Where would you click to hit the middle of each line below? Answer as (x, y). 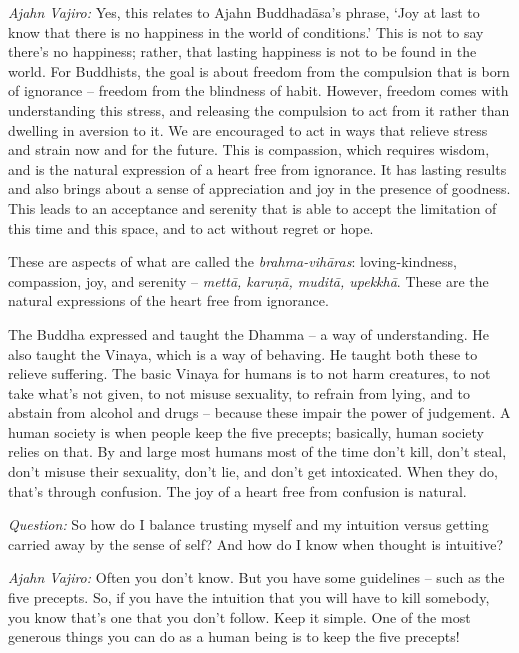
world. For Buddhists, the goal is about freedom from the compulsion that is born (259, 70)
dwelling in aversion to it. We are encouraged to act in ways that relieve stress (248, 129)
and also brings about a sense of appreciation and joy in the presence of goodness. (259, 188)
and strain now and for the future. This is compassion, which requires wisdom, (249, 149)
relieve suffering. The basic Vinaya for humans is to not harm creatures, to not (249, 373)
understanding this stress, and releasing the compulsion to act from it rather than (259, 109)
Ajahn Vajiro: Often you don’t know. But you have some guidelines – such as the (256, 577)
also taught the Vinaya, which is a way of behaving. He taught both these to (243, 353)
